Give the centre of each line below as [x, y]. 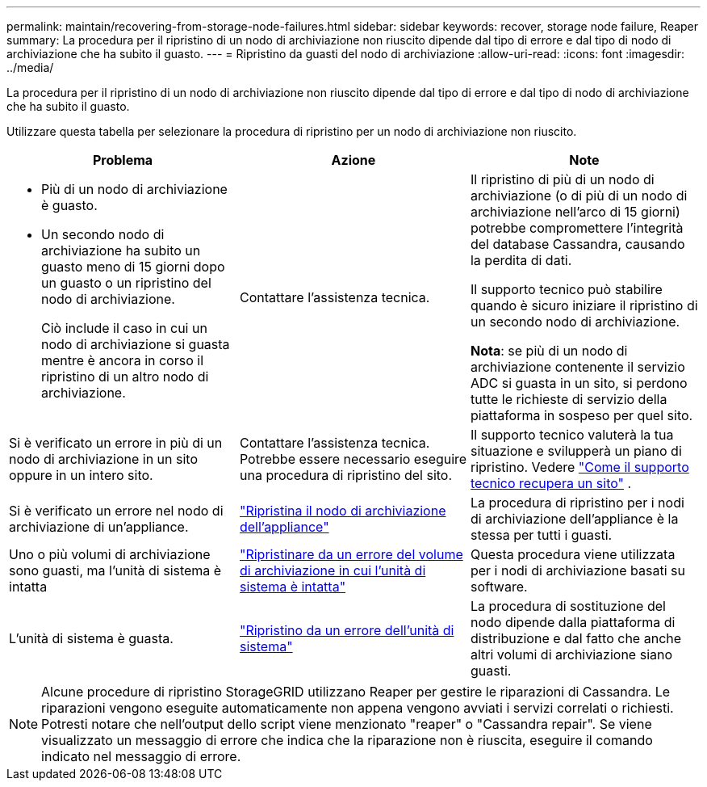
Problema [123, 160]
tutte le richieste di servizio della [569, 399]
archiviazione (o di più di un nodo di [579, 196]
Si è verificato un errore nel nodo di [116, 511]
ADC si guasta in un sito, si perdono [579, 383]
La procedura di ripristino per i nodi [577, 503]
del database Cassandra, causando [577, 244]
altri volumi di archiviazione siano [571, 654]
